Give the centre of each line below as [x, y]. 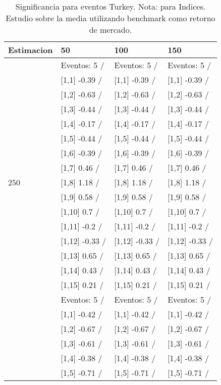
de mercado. [111, 30]
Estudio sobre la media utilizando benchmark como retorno [111, 18]
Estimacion [31, 50]
